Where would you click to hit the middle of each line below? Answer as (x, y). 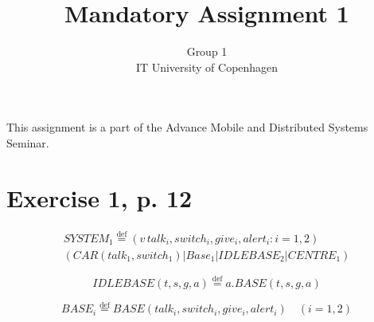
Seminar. (28, 142)
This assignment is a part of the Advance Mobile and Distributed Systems (187, 127)
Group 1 (207, 51)
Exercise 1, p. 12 (99, 197)
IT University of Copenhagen (207, 67)
